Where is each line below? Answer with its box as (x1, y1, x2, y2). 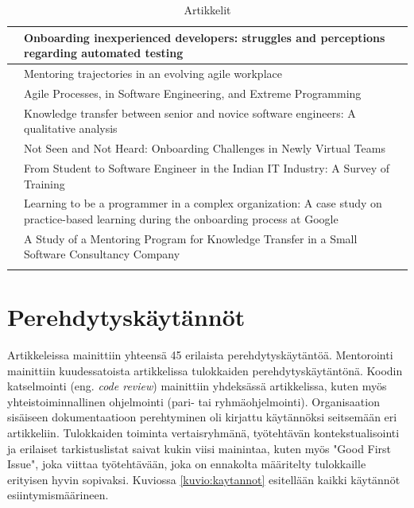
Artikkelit (184, 2, 231, 17)
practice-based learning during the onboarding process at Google (24, 211, 339, 227)
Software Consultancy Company (24, 246, 180, 262)
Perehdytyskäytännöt (7, 301, 246, 332)
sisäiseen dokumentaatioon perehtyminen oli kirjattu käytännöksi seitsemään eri (7, 409, 397, 425)
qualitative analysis (24, 120, 118, 137)
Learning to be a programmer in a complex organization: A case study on (24, 195, 382, 211)
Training (24, 175, 65, 192)
